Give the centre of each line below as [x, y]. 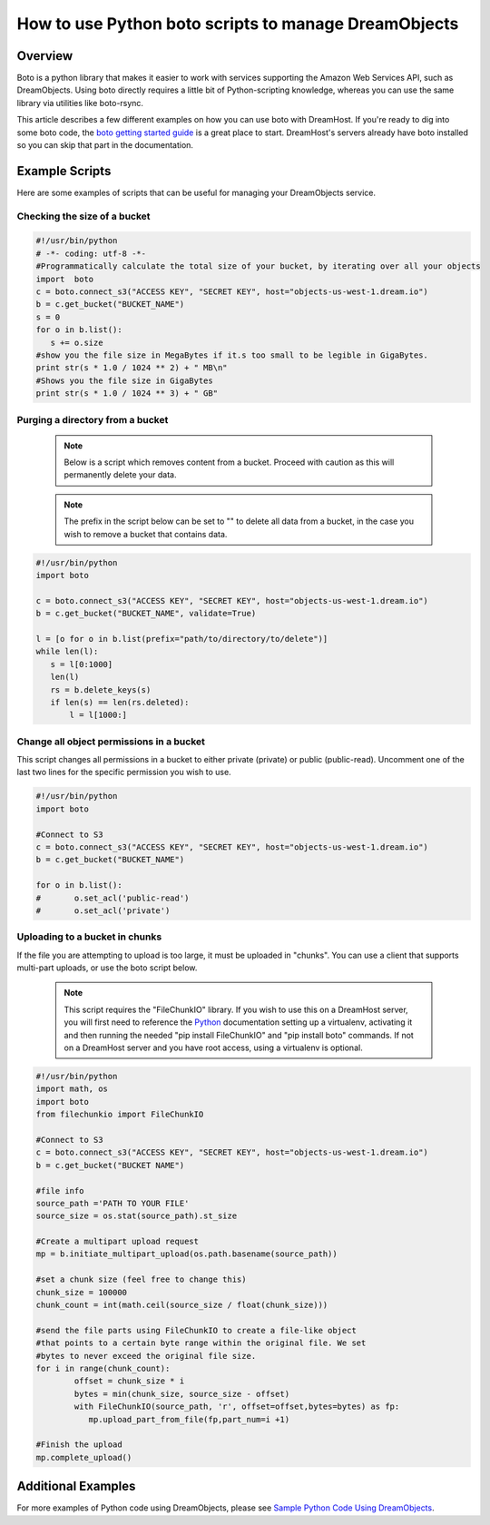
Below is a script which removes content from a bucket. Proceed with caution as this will [229, 462]
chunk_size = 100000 [81, 1292]
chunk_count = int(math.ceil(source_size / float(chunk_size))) [182, 1305]
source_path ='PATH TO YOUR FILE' [113, 1203]
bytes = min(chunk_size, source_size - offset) [182, 1394]
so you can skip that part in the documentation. [105, 145]
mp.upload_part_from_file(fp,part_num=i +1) [189, 1419]
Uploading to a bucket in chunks [89, 937]
